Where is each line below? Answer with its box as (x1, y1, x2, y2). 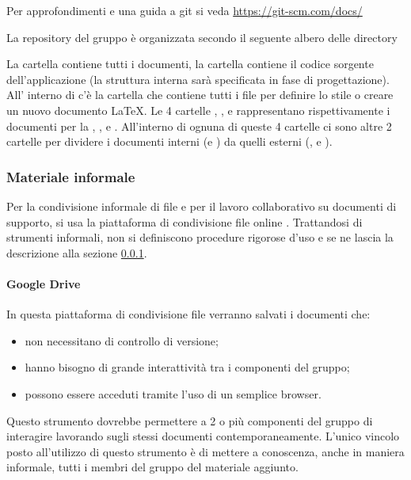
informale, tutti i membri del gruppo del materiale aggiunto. (6, 459, 299, 475)
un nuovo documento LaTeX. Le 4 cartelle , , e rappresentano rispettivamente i (6, 101, 390, 118)
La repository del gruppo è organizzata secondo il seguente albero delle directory (6, 29, 398, 45)
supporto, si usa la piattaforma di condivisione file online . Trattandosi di (6, 213, 363, 230)
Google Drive (6, 275, 81, 291)
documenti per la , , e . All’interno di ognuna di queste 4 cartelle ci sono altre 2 (6, 117, 392, 134)
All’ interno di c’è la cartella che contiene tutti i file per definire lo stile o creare (6, 86, 394, 103)
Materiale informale (6, 166, 135, 186)
